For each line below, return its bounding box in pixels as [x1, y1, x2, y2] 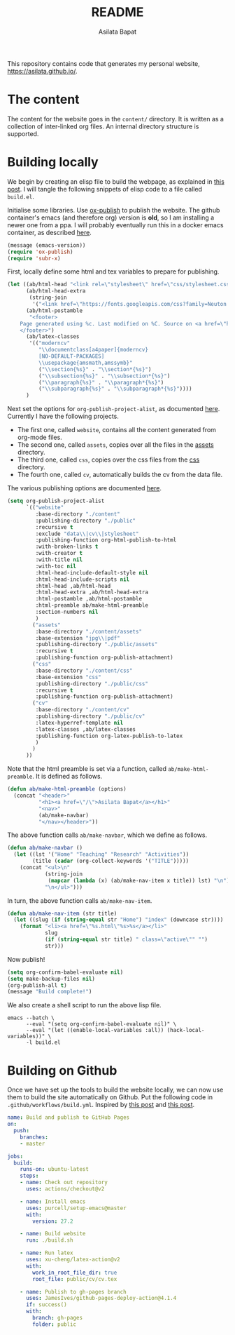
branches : [20, 1134, 49, 1141]
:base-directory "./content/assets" [35, 628, 142, 635]
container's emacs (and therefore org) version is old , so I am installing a [7, 213, 215, 222]
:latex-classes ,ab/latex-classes [35, 725, 136, 733]
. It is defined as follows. [32, 772, 103, 781]
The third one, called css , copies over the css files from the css [17, 455, 200, 464]
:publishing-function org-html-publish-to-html [35, 537, 177, 544]
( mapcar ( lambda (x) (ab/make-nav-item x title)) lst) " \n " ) [48, 877, 230, 884]
